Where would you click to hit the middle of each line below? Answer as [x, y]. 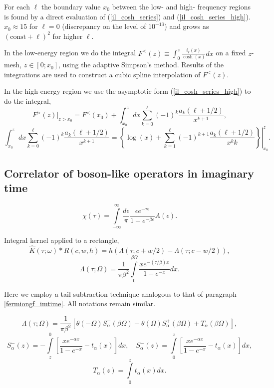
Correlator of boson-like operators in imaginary [129, 173]
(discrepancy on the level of [104, 26]
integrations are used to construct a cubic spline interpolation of [102, 74]
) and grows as [187, 26]
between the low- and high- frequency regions [181, 6]
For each [17, 6]
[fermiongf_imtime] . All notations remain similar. [80, 303]
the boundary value [71, 6]
